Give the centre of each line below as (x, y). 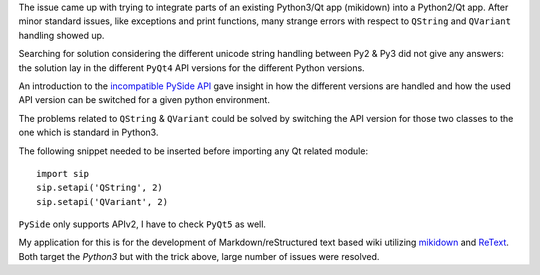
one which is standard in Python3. (88, 132)
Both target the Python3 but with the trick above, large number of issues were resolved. (199, 256)
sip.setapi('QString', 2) (100, 188)
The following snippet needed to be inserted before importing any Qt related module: (193, 151)
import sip (63, 173)
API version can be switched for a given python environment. (144, 100)
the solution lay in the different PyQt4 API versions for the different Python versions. (191, 67)
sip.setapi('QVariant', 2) (102, 201)
